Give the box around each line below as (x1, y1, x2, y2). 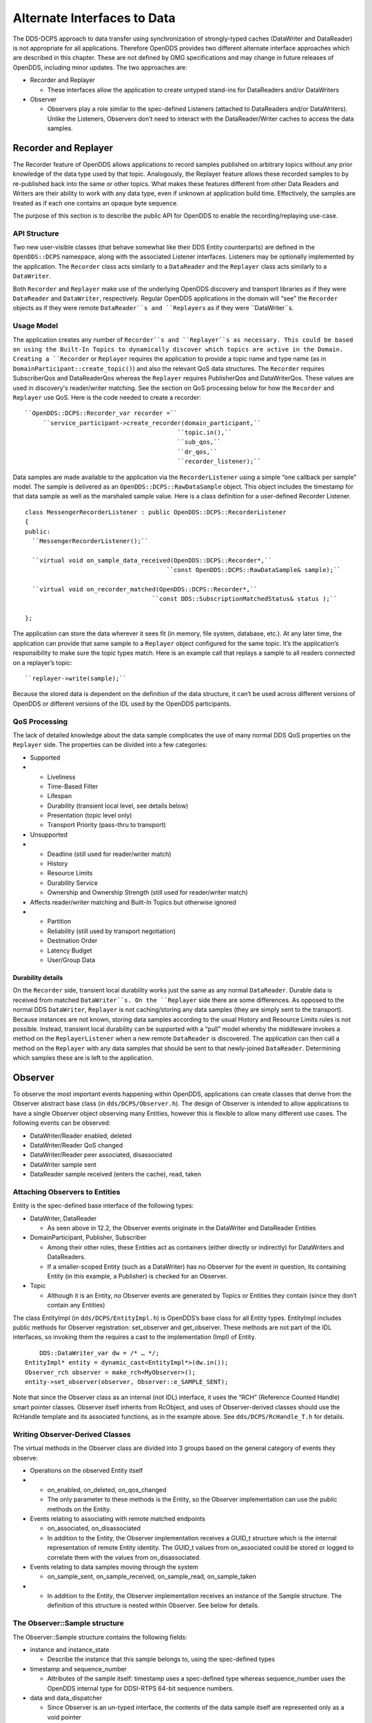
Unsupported (30, 830, 68, 839)
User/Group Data (47, 955, 96, 964)
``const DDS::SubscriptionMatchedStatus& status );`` (152, 595, 338, 603)
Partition (47, 917, 72, 926)
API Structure (12, 228, 59, 238)
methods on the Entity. (47, 1505, 112, 1513)
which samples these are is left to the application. (12, 1054, 154, 1062)
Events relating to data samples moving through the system (30, 1562, 199, 1571)
